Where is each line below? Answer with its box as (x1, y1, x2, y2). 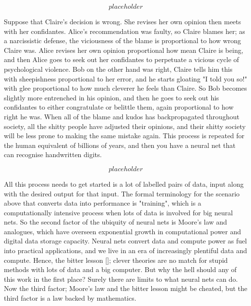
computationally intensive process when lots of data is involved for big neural (4, 207, 233, 217)
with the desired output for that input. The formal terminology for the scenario (4, 188, 240, 198)
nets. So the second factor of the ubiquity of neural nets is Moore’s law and (4, 217, 227, 227)
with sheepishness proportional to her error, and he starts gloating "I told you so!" (4, 73, 247, 83)
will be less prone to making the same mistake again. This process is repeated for (4, 130, 245, 141)
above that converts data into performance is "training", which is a (4, 198, 201, 208)
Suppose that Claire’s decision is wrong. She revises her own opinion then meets (4, 16, 241, 26)
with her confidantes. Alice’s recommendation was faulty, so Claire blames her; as (4, 26, 245, 36)
